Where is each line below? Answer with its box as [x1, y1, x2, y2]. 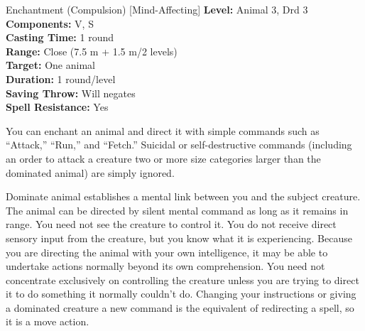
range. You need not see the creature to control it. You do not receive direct [6, 217, 337, 232]
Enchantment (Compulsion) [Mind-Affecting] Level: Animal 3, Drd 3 [6, 2, 308, 16]
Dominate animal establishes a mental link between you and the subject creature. [6, 189, 361, 204]
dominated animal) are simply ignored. [6, 165, 175, 180]
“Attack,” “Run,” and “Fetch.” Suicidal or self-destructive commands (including [6, 137, 352, 152]
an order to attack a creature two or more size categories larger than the [6, 151, 321, 165]
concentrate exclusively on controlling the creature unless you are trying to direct [6, 272, 359, 287]
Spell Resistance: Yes [6, 99, 109, 114]
